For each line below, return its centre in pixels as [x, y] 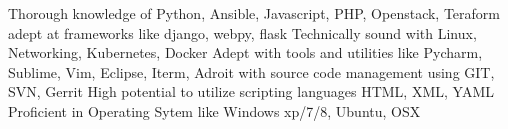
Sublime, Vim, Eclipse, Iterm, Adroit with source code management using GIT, [251, 71]
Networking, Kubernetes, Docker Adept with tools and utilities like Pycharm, [245, 52]
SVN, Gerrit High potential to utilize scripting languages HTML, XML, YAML [251, 91]
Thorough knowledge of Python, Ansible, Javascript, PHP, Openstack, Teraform [254, 13]
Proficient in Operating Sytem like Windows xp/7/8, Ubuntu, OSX [214, 110]
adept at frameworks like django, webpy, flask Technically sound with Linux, [242, 32]
